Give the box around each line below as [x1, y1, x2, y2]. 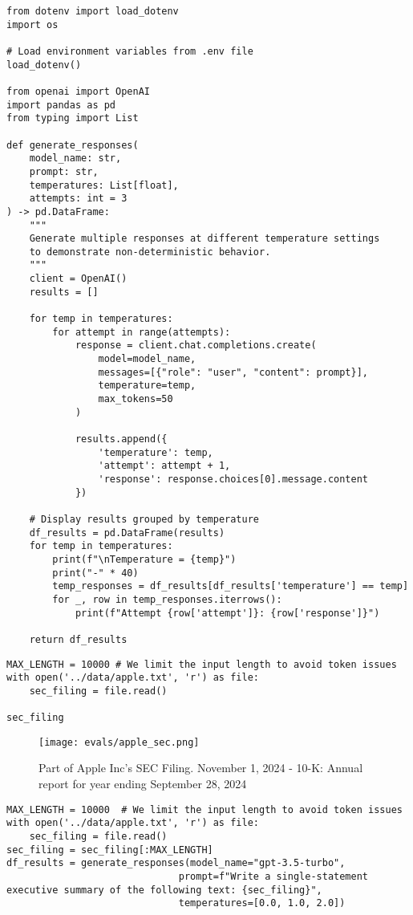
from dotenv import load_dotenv [6, 6, 179, 17]
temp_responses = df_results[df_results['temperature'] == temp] [52, 580, 409, 592]
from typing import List [6, 112, 139, 124]
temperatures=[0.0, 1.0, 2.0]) [178, 897, 346, 909]
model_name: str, [29, 152, 122, 165]
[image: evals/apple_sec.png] [38, 736, 200, 748]
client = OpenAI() [29, 273, 128, 285]
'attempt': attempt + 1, [98, 460, 231, 472]
